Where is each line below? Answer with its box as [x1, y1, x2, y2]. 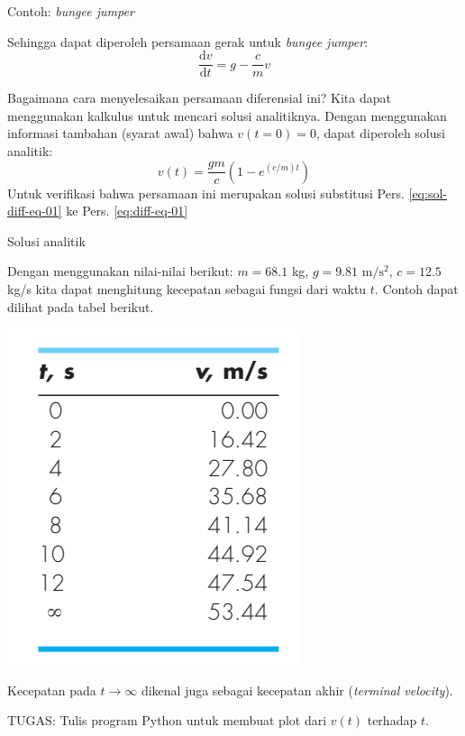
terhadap [367, 711, 417, 730]
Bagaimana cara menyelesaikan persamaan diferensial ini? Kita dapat [7, 88, 391, 107]
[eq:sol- [408, 183, 447, 202]
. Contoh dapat [374, 280, 459, 298]
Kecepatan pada [7, 680, 96, 699]
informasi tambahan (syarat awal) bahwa [7, 124, 233, 143]
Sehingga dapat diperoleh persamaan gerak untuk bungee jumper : [7, 32, 369, 51]
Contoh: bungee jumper [7, 2, 134, 20]
